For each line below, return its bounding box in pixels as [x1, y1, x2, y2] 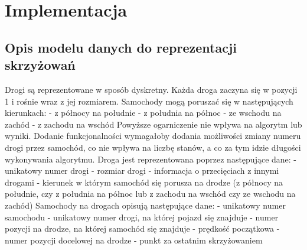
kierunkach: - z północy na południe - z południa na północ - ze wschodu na [5, 106, 282, 119]
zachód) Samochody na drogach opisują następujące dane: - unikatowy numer [5, 199, 286, 211]
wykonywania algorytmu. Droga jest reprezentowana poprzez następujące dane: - [5, 152, 297, 165]
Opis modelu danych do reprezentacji [5, 38, 237, 56]
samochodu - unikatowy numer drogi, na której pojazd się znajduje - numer [5, 210, 279, 223]
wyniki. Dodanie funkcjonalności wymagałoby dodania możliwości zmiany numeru [5, 129, 301, 142]
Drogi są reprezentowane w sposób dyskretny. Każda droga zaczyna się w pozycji [5, 83, 298, 95]
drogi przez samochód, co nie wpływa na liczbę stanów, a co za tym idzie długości [5, 141, 301, 153]
